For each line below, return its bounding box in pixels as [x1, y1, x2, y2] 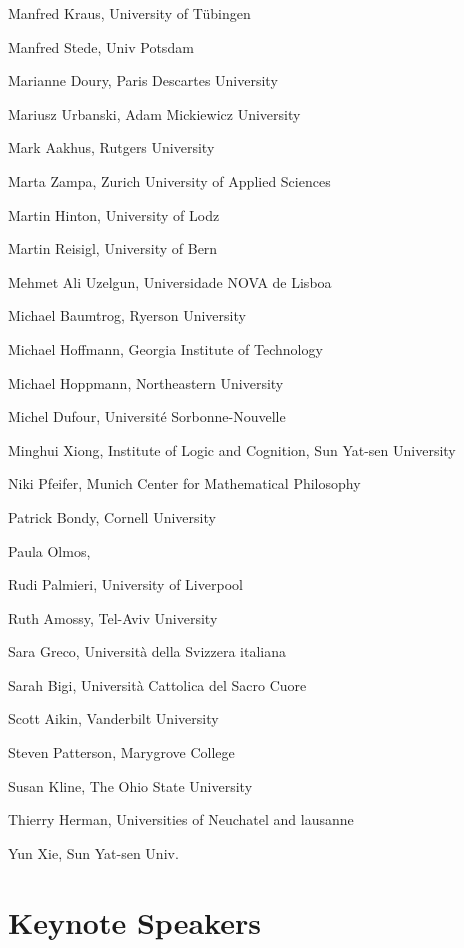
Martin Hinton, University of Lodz [8, 204, 220, 225]
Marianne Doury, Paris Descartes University [8, 70, 278, 91]
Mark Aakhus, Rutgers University [8, 137, 215, 158]
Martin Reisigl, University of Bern [8, 238, 218, 259]
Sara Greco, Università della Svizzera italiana [8, 641, 287, 662]
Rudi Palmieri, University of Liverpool [8, 574, 243, 595]
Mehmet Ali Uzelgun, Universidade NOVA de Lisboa [8, 271, 332, 292]
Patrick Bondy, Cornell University [8, 506, 216, 527]
